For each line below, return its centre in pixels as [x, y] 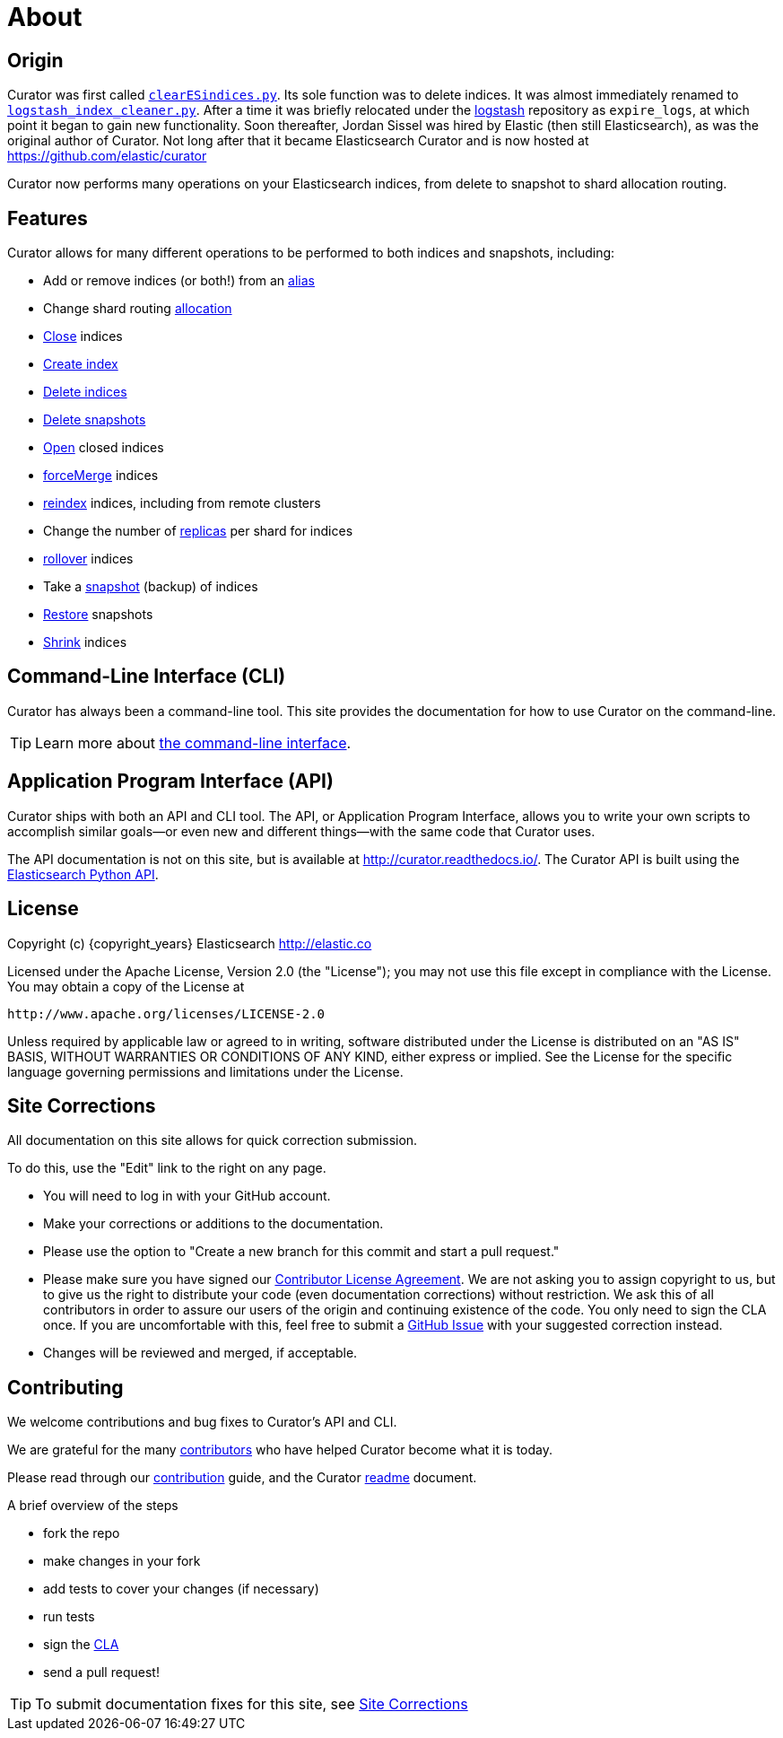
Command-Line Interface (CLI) [147, 677]
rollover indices [88, 559]
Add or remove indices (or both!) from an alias [179, 281]
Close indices [83, 336]
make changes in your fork [122, 1561]
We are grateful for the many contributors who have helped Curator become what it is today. [280, 1450]
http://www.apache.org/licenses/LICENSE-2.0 [166, 1013]
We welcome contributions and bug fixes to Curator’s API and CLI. [202, 1422]
